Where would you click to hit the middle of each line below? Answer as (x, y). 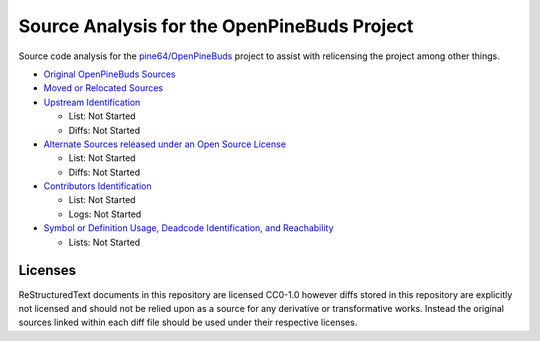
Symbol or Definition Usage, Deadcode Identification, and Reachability (188, 228)
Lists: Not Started (104, 242)
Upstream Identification (92, 102)
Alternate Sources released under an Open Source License (165, 144)
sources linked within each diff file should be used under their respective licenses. (188, 322)
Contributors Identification (97, 186)
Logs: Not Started (105, 214)
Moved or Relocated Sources (103, 88)
